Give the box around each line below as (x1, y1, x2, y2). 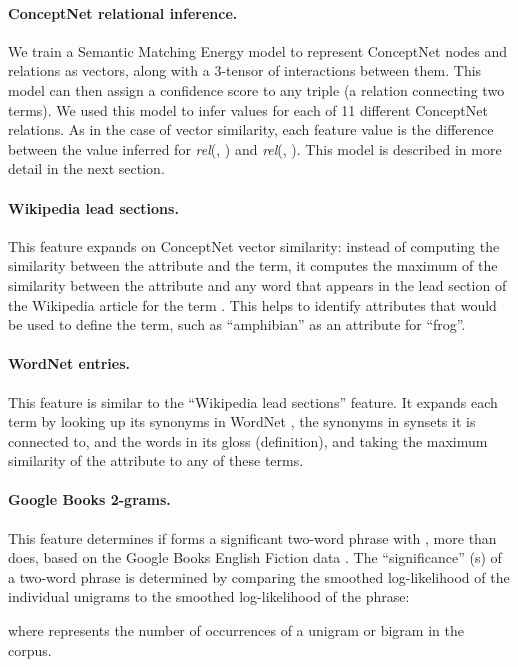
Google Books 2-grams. (8, 489, 171, 510)
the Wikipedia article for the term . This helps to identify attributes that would (8, 294, 497, 315)
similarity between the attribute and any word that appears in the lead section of (8, 274, 507, 295)
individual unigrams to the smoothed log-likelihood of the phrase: (8, 586, 410, 607)
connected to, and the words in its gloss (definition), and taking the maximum (8, 430, 488, 451)
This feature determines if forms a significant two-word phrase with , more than (8, 527, 497, 548)
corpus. (8, 639, 52, 660)
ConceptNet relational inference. (8, 2, 238, 23)
